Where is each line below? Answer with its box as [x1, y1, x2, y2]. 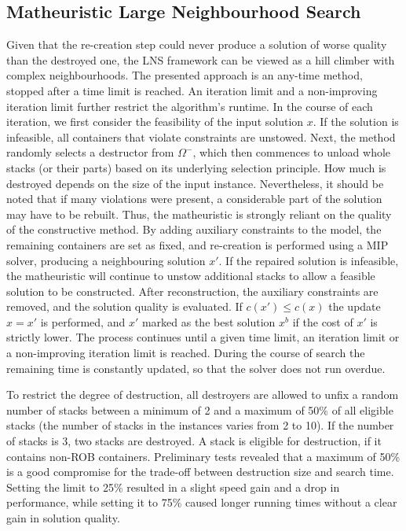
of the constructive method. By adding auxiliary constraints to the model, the [6, 221, 382, 238]
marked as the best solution [141, 313, 276, 330]
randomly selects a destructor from [6, 144, 174, 160]
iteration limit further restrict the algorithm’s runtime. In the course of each [6, 98, 373, 114]
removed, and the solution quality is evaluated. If [6, 298, 243, 315]
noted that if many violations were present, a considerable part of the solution [6, 190, 382, 207]
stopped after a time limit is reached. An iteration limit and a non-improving [6, 82, 378, 98]
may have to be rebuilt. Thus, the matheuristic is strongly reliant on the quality [6, 205, 392, 222]
